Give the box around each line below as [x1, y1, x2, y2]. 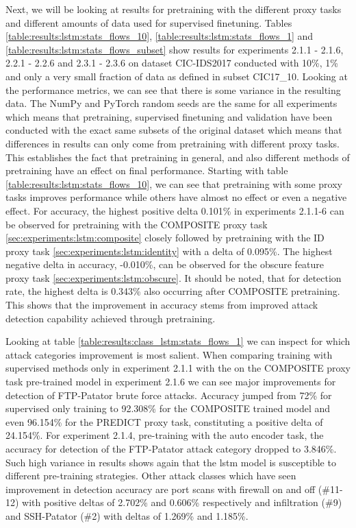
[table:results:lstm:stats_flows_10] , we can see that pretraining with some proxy [5, 176, 342, 191]
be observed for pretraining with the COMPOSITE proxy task [5, 217, 268, 231]
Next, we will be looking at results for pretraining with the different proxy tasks [5, 2, 342, 16]
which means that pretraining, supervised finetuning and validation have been [5, 109, 333, 123]
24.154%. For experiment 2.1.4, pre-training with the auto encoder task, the [5, 428, 324, 442]
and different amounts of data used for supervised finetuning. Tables [5, 15, 292, 29]
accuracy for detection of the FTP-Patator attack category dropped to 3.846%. [5, 442, 337, 455]
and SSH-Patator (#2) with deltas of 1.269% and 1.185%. [5, 508, 249, 523]
